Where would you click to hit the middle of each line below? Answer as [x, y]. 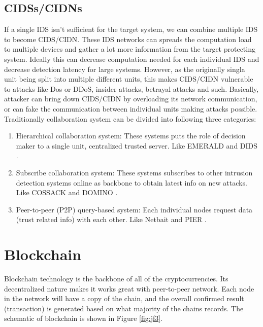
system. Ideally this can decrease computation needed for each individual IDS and [132, 59]
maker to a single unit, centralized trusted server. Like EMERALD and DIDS [137, 145]
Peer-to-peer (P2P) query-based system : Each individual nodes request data [134, 209]
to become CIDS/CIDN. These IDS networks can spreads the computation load [128, 39]
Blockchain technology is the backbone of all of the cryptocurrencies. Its [116, 279]
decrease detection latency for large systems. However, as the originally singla [125, 69]
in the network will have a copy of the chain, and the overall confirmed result [124, 298]
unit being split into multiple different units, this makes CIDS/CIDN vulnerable [129, 79]
